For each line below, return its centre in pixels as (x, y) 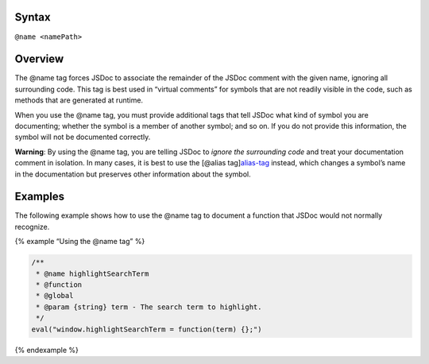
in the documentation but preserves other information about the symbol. (133, 174)
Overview (39, 59)
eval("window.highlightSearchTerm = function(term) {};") (147, 329)
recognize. (32, 227)
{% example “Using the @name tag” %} (80, 242)
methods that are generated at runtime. (79, 100)
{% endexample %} (47, 350)
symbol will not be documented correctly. (83, 137)
